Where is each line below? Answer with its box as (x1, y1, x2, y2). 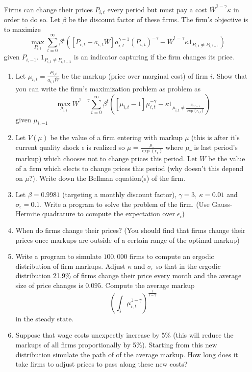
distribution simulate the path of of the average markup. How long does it (15, 349, 238, 359)
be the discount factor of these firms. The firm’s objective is (68, 14, 248, 25)
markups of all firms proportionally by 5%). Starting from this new (15, 340, 217, 350)
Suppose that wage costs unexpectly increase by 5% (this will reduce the (15, 330, 233, 340)
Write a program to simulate (15, 251, 101, 261)
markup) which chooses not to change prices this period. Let (15, 153, 198, 164)
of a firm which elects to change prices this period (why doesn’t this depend (15, 163, 244, 173)
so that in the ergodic (155, 260, 221, 271)
